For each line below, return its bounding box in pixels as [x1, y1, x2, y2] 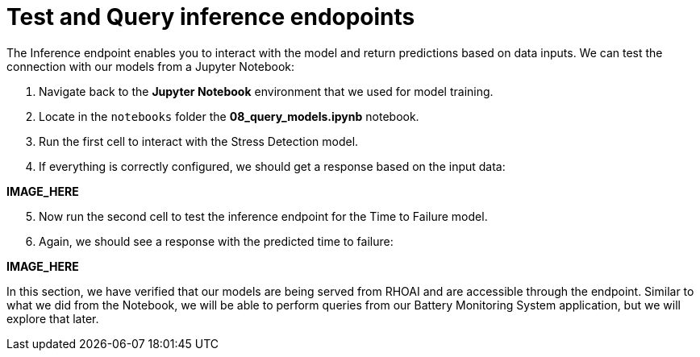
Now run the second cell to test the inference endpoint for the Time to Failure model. [39, 209, 488, 223]
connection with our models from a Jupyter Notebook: [6, 59, 294, 73]
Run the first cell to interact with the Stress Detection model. [39, 134, 359, 148]
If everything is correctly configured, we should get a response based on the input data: [39, 159, 506, 173]
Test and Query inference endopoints [6, 3, 415, 31]
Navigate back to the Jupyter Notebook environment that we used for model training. [39, 84, 494, 98]
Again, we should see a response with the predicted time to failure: [39, 234, 394, 248]
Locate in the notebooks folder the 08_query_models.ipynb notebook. [39, 109, 419, 123]
